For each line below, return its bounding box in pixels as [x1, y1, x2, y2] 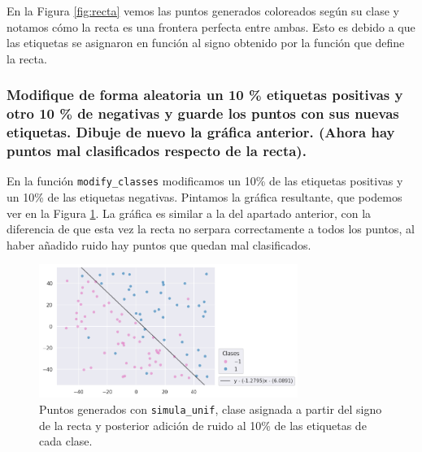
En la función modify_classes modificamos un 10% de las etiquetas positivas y [7, 172, 403, 189]
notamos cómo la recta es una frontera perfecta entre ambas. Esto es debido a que [7, 18, 415, 35]
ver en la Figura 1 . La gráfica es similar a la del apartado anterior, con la [7, 204, 372, 221]
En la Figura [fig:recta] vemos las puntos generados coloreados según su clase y [7, 2, 399, 19]
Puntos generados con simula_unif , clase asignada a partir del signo [39, 400, 382, 417]
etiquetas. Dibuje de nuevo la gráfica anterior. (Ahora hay [7, 122, 395, 142]
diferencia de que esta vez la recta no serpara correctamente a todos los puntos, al [7, 220, 415, 237]
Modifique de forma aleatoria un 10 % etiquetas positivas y [7, 85, 403, 105]
